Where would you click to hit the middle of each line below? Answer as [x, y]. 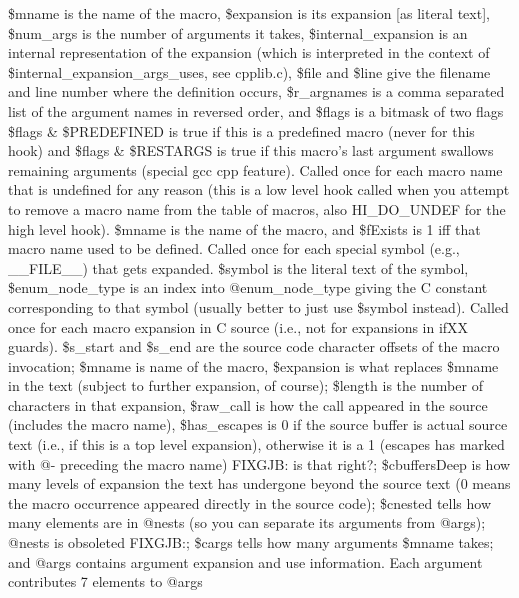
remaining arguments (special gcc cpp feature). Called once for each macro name [255, 169]
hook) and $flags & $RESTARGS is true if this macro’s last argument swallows [251, 150]
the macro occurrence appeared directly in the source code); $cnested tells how [250, 502]
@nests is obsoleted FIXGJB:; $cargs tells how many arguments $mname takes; [251, 542]
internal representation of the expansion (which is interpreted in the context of [249, 52]
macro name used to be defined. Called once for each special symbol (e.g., [234, 248]
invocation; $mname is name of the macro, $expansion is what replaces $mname [253, 365]
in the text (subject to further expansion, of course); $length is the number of [245, 385]
